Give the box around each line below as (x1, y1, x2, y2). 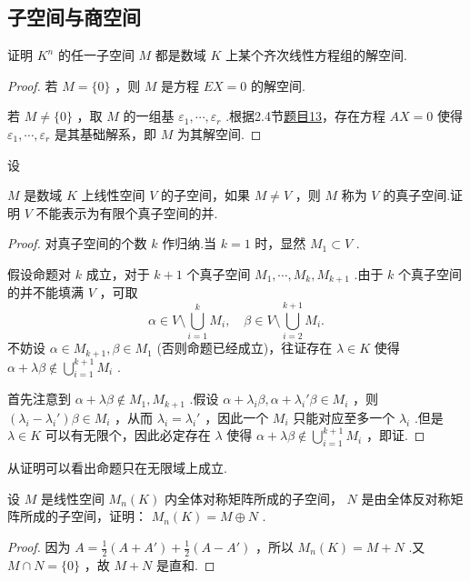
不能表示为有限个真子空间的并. (35, 203, 218, 222)
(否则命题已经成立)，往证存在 (156, 338, 333, 357)
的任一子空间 (57, 45, 135, 65)
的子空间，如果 (160, 185, 250, 205)
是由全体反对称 (361, 488, 451, 507)
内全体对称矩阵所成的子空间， (164, 488, 343, 507)
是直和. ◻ (156, 555, 215, 574)
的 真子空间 (383, 185, 447, 205)
